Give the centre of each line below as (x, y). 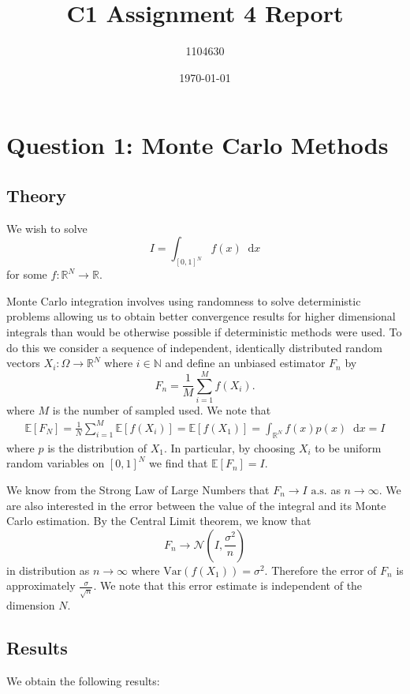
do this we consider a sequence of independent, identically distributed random (194, 347)
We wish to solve (47, 228)
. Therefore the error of (321, 570)
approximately (41, 585)
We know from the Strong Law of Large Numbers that (138, 489)
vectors (23, 363)
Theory (37, 195)
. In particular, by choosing (229, 447)
